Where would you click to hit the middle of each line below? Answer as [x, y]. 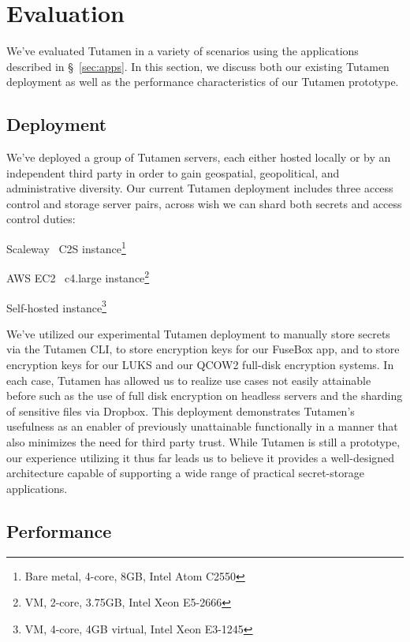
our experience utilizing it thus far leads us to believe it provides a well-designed [201, 457]
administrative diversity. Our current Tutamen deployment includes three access [200, 188]
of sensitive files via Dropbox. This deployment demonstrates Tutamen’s [181, 411]
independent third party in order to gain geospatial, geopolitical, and [173, 172]
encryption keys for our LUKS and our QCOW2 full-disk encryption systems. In [200, 365]
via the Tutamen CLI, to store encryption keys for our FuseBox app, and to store [203, 349]
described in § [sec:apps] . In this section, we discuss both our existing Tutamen [198, 66]
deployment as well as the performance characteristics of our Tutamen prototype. [203, 82]
